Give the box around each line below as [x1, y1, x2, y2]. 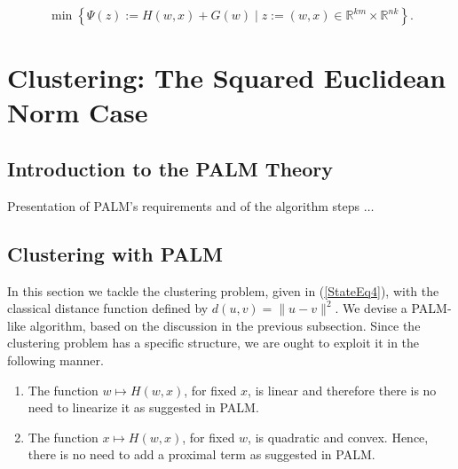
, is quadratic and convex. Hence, [248, 427, 429, 446]
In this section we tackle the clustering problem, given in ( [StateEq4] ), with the [7, 281, 439, 300]
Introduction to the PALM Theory [7, 154, 333, 182]
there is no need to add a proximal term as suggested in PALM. [28, 445, 375, 464]
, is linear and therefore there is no [248, 380, 437, 399]
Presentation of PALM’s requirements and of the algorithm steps [7, 196, 360, 215]
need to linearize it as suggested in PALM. [28, 398, 259, 417]
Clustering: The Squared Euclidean [7, 59, 446, 96]
